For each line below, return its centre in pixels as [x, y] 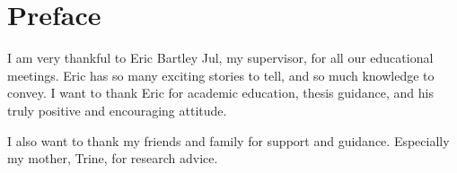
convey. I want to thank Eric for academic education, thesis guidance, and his [220, 93]
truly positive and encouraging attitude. [117, 110]
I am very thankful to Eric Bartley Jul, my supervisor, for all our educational [220, 58]
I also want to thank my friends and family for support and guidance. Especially [228, 140]
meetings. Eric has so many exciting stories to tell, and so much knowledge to [221, 75]
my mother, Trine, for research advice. [113, 158]
